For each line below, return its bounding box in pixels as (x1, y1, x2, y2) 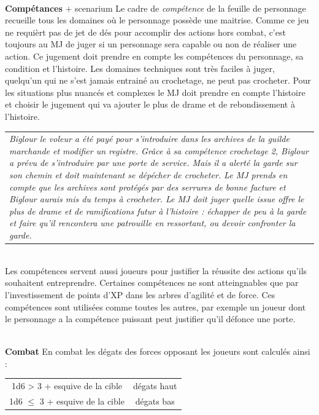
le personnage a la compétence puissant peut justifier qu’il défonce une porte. (5, 312, 296, 325)
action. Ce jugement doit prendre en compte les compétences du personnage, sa (5, 49, 304, 62)
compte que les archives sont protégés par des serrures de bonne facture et (9, 180, 286, 193)
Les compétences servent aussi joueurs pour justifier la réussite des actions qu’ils (5, 264, 307, 277)
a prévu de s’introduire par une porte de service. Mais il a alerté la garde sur (9, 156, 298, 169)
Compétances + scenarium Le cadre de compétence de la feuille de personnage (5, 1, 306, 14)
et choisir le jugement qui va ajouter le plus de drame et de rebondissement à (5, 98, 295, 111)
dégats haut (133, 379, 177, 392)
